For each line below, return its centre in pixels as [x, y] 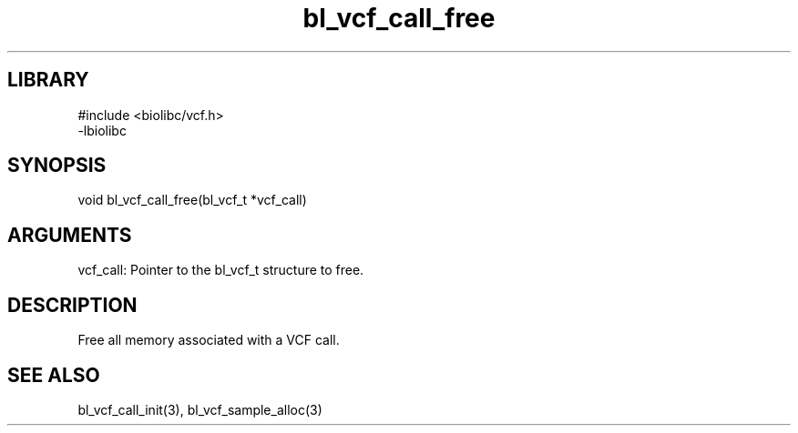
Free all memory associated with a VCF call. [209, 340]
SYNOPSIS [57, 166]
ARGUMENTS [70, 235]
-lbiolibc [102, 130]
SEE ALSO [54, 375]
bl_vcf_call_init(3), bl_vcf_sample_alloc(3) [200, 409]
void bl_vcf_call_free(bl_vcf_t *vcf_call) [192, 200]
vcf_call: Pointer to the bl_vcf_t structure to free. [221, 270]
